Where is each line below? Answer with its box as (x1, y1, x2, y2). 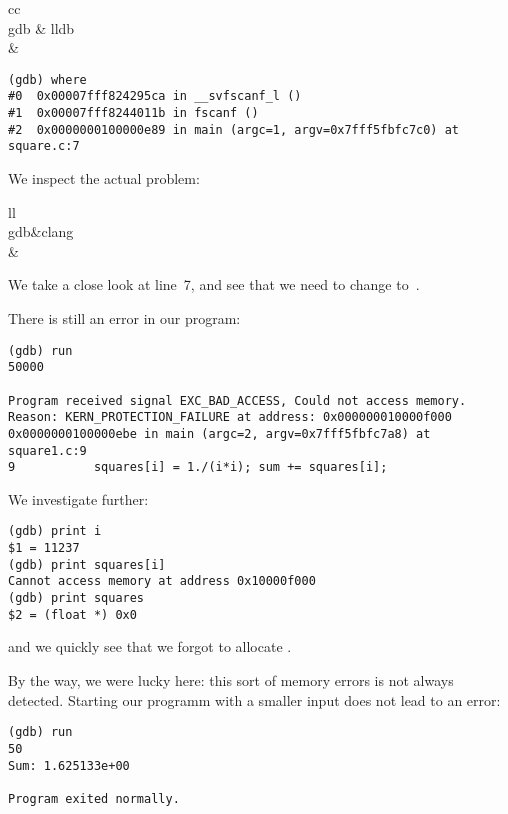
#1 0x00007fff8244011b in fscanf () (8, 106, 259, 121)
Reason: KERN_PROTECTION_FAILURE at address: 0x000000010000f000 (8, 410, 452, 425)
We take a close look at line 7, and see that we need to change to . (8, 274, 420, 295)
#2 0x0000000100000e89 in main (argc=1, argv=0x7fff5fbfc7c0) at (8, 122, 460, 137)
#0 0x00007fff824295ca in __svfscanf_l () (8, 89, 302, 104)
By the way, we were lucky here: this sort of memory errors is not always (8, 670, 454, 690)
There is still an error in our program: (8, 308, 241, 329)
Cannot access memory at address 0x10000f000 (8, 574, 316, 589)
